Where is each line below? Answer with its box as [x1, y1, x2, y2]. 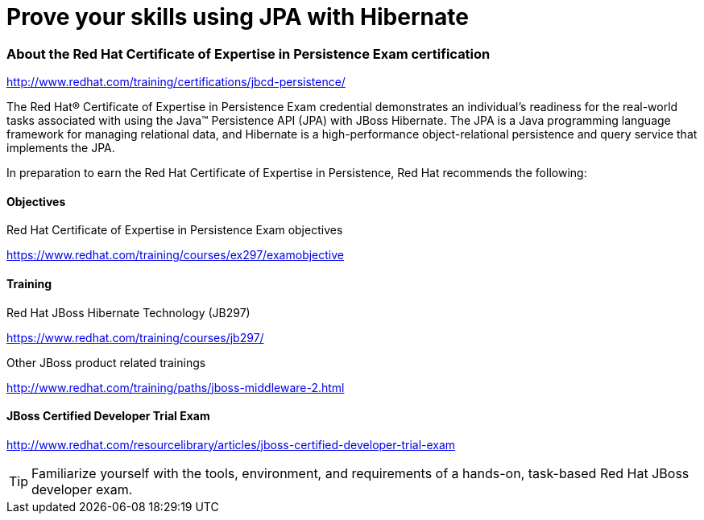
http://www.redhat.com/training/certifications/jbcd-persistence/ [6, 75, 346, 89]
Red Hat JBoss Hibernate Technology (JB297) [6, 305, 251, 320]
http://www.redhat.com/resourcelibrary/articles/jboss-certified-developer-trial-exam [6, 437, 456, 452]
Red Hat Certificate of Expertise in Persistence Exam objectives [6, 223, 343, 237]
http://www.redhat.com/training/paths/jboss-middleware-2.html [6, 380, 345, 394]
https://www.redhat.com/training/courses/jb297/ [6, 330, 264, 345]
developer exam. [31, 481, 133, 497]
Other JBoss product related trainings [6, 355, 206, 369]
